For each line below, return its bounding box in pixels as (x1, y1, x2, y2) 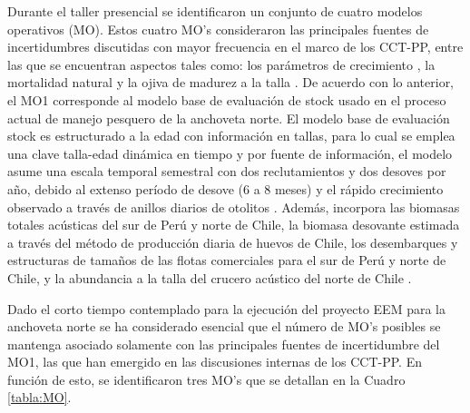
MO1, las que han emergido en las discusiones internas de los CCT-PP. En (7, 352, 422, 371)
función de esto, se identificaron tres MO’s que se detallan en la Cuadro (7, 369, 406, 388)
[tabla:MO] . (7, 388, 72, 407)
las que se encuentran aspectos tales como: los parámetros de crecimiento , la (7, 54, 436, 74)
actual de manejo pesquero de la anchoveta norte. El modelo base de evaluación (7, 108, 450, 127)
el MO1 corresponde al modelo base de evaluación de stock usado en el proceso (7, 90, 446, 109)
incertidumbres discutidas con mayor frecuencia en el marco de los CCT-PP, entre (7, 37, 464, 56)
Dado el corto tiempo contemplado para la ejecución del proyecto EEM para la (7, 299, 446, 318)
